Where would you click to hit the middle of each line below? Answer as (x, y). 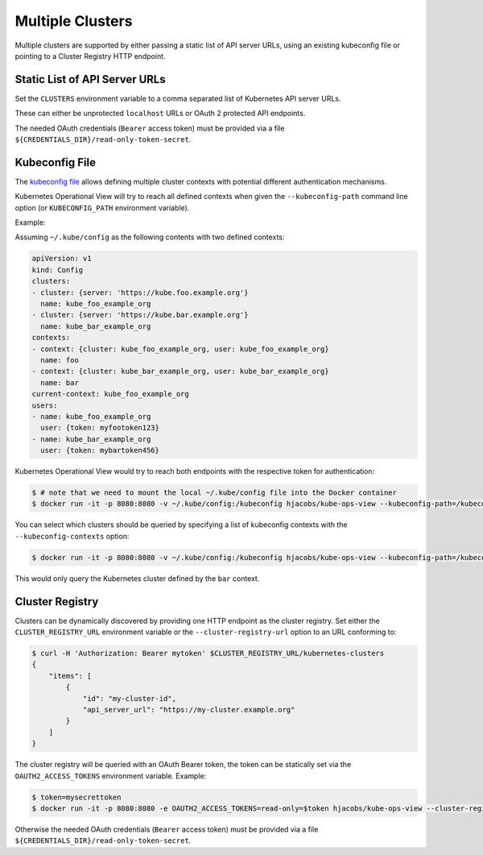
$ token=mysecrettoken (76, 797)
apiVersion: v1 (62, 259)
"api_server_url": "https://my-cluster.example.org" (189, 710)
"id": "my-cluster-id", (130, 698)
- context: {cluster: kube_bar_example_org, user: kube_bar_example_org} (180, 371)
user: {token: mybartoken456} (100, 450)
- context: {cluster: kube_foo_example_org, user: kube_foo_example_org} (180, 349)
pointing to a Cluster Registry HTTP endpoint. (90, 56)
